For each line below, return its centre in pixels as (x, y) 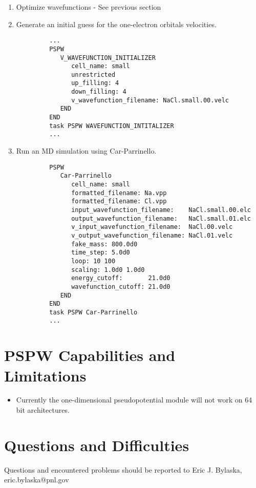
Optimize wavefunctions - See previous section (89, 7)
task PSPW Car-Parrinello (93, 312)
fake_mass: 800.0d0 (104, 244)
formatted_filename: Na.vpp (119, 193)
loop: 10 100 (93, 261)
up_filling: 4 (95, 83)
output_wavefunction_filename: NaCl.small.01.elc (161, 218)
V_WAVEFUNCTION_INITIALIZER (108, 58)
